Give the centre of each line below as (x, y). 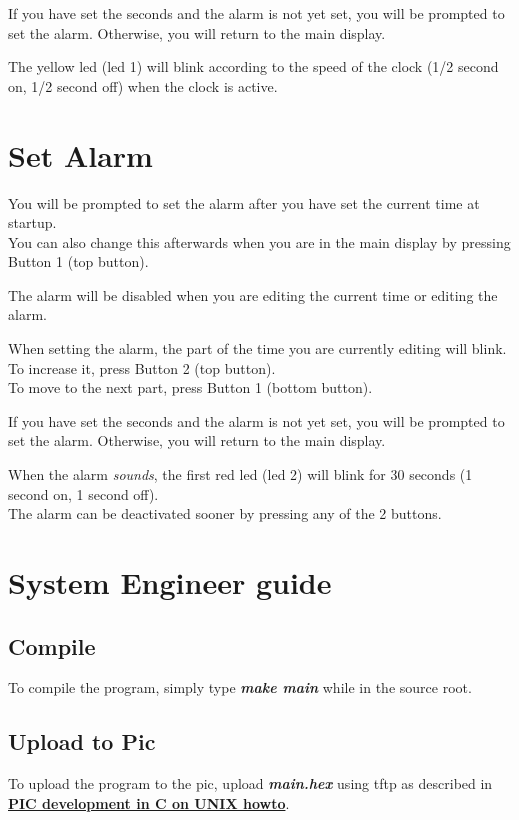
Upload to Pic (82, 741)
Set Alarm (80, 154)
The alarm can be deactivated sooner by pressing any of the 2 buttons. (225, 513)
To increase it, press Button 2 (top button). (142, 367)
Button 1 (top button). (78, 261)
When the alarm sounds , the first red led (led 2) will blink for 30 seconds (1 (240, 474)
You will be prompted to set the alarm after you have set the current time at (244, 202)
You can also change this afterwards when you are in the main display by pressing (259, 241)
